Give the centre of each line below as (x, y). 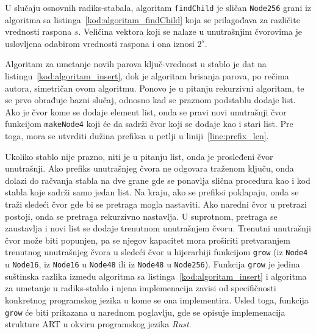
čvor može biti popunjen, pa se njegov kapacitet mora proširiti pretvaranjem (148, 240)
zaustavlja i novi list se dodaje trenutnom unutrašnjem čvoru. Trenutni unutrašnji (158, 228)
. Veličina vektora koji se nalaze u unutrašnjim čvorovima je (190, 31)
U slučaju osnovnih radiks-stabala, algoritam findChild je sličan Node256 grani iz (158, 7)
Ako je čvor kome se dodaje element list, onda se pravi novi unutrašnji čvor (146, 111)
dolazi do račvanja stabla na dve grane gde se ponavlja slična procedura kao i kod (158, 180)
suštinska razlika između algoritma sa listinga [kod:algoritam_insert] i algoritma (156, 276)
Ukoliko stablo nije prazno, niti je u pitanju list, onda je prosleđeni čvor (139, 156)
